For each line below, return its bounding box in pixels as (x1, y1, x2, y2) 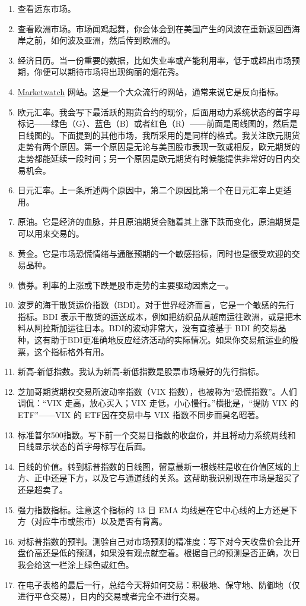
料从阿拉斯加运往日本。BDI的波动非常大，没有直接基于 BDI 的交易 (17, 322, 278, 334)
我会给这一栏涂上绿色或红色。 (17, 558, 134, 570)
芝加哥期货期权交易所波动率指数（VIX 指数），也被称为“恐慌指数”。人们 (17, 385, 297, 397)
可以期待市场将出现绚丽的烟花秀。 (50, 65, 184, 78)
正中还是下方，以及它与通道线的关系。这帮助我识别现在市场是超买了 (34, 472, 300, 484)
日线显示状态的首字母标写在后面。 (17, 440, 151, 453)
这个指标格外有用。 (34, 345, 109, 357)
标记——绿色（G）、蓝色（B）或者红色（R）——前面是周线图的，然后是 (17, 117, 298, 130)
